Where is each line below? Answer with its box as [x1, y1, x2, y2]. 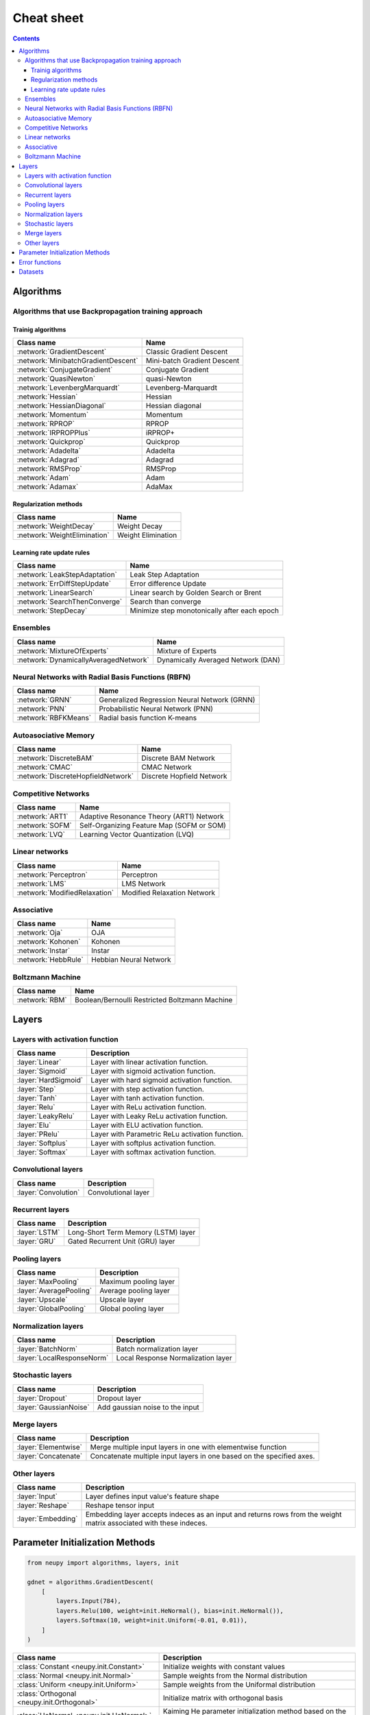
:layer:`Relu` [16, 1102, 56, 1111]
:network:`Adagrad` [16, 455, 80, 464]
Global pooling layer [99, 1304, 164, 1314]
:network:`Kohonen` [16, 937, 81, 947]
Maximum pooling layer [99, 1277, 175, 1286]
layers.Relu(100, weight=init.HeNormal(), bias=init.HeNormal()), [56, 1607, 284, 1615]
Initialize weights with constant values [162, 1661, 286, 1671]
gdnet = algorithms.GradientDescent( [27, 1578, 154, 1586]
